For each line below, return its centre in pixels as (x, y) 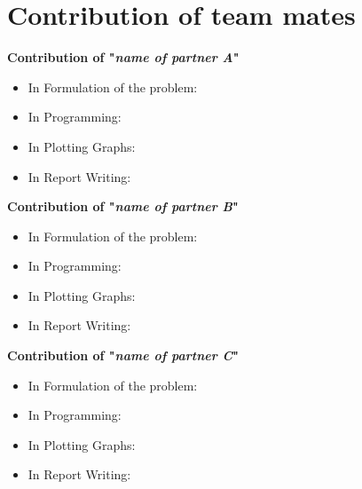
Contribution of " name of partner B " (123, 206)
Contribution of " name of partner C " (123, 355)
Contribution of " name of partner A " (123, 57)
